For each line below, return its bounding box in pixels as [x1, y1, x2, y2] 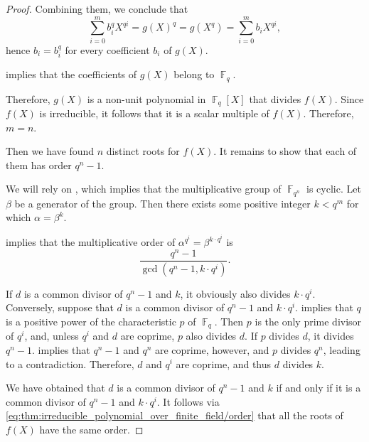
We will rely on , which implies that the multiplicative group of [6, 181, 282, 196]
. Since [334, 91, 364, 106]
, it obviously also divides [180, 286, 291, 301]
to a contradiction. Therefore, [6, 356, 134, 371]
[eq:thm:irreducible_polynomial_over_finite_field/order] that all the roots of [6, 408, 343, 423]
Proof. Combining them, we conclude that [6, 1, 188, 16]
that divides [249, 91, 301, 106]
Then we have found [6, 144, 95, 158]
